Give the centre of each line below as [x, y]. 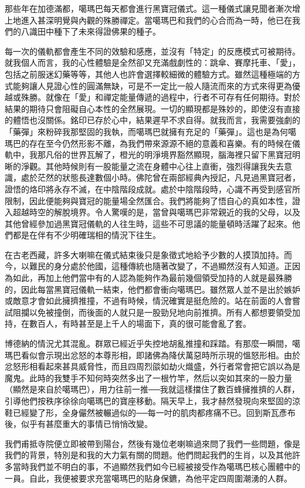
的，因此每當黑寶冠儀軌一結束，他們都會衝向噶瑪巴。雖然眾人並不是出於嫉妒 [152, 289]
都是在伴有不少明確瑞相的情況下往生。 [87, 235]
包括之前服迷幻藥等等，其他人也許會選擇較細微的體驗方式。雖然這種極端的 [148, 74]
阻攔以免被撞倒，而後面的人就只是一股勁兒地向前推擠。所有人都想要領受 [152, 312]
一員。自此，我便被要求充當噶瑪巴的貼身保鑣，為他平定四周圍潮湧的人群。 [146, 478]
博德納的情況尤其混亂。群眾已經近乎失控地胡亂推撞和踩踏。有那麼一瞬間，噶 [152, 343]
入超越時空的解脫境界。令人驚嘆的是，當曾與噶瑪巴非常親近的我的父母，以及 [152, 212]
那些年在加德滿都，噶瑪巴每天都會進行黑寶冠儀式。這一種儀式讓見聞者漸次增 [152, 8]
